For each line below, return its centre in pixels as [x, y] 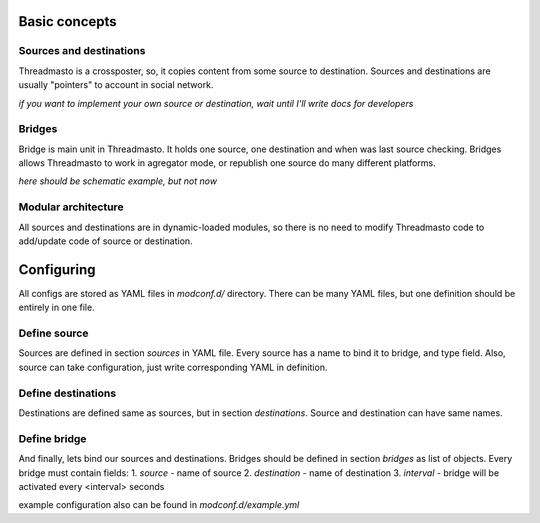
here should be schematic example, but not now [118, 181]
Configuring [57, 269]
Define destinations [67, 393]
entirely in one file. [56, 307]
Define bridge [52, 438]
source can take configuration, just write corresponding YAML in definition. [173, 367]
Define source [53, 333]
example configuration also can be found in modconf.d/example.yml [159, 505]
